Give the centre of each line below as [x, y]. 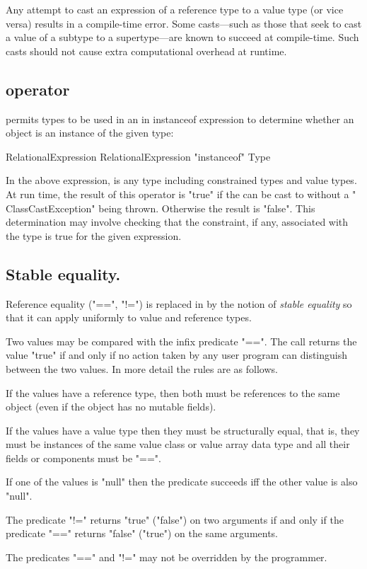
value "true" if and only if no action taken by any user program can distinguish [177, 355]
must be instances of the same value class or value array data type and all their [178, 444]
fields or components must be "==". [83, 458]
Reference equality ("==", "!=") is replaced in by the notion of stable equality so [179, 303]
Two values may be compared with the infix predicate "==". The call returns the [181, 341]
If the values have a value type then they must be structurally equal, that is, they [183, 430]
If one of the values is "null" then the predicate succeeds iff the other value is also [182, 482]
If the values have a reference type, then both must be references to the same [173, 392]
